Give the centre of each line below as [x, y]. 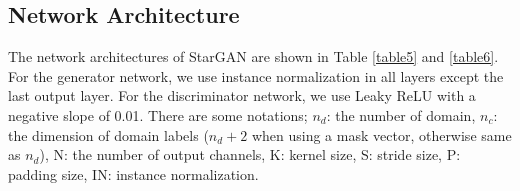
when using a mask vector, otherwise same [381, 134]
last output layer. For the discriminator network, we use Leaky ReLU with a [242, 95]
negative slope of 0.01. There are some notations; [158, 114]
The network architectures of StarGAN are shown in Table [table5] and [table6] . [253, 56]
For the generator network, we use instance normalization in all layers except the [256, 75]
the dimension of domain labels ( [108, 134]
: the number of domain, [401, 114]
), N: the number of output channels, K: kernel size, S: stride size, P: [250, 154]
